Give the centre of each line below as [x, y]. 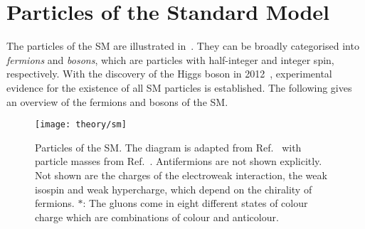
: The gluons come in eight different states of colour [195, 203]
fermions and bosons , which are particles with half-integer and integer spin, [170, 59]
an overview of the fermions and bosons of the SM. [117, 101]
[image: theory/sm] [81, 125]
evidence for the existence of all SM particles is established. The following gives [179, 87]
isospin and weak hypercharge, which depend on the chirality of [174, 189]
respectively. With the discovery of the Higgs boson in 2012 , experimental [169, 74]
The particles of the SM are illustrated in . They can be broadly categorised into [183, 46]
